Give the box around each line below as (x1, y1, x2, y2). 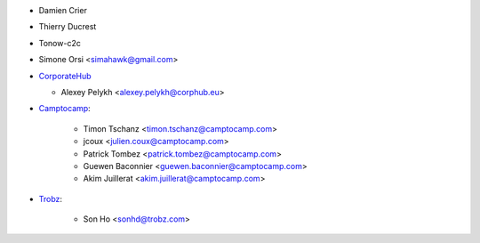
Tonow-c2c (38, 37, 82, 48)
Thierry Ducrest (38, 21, 97, 32)
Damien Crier (38, 5, 88, 15)
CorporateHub (38, 70, 92, 81)
